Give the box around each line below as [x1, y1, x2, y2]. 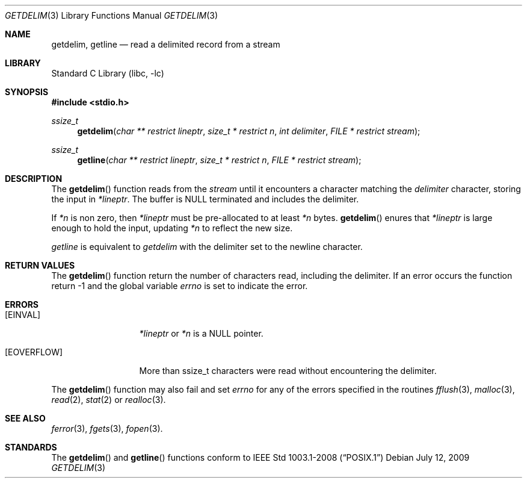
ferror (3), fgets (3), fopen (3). [51, 423, 163, 434]
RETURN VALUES [5, 260, 75, 270]
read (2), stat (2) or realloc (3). [51, 394, 166, 405]
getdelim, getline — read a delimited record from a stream [51, 39, 280, 49]
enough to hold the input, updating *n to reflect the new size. [51, 223, 293, 233]
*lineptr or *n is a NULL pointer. [139, 328, 263, 338]
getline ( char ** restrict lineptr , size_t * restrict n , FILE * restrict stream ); [77, 155, 362, 165]
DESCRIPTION [5, 173, 63, 184]
